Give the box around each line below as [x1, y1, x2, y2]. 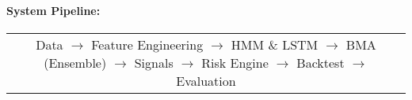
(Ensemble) [44, 53, 107, 72]
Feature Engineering [91, 35, 204, 54]
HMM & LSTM [231, 35, 319, 54]
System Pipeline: [6, 2, 101, 18]
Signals [134, 53, 174, 72]
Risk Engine [201, 53, 269, 72]
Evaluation [176, 71, 236, 90]
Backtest [296, 53, 345, 72]
